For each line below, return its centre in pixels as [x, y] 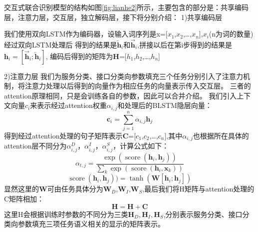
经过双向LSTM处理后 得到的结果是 [61, 44]
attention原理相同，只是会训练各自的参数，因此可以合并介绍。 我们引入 [121, 95]
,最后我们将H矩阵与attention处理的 [198, 189]
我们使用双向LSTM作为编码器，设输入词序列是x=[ [86, 34]
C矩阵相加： [24, 198]
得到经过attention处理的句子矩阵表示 [63, 135]
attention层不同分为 [35, 146]
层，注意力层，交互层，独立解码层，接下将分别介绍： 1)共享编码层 [113, 17]
